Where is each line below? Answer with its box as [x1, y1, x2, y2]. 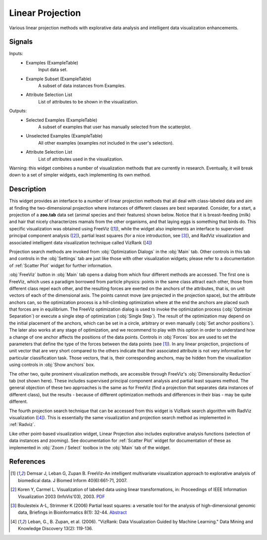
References [9, 457, 45, 466]
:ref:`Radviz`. [9, 422, 36, 428]
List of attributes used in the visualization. [38, 156, 124, 162]
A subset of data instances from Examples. [38, 83, 126, 89]
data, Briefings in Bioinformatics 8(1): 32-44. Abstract [18, 509, 127, 515]
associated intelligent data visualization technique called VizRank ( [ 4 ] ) [9, 239, 152, 245]
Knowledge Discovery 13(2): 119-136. [18, 526, 93, 532]
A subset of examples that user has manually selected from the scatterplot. [38, 124, 191, 130]
